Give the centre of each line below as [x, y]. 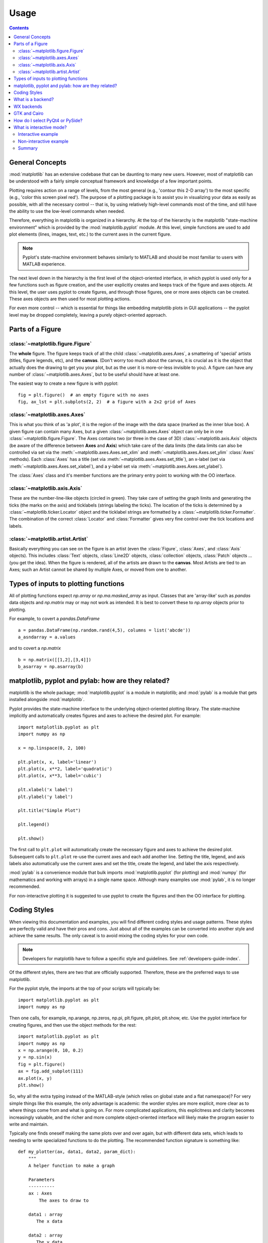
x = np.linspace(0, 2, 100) [52, 748]
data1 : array [45, 1214]
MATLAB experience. [44, 264]
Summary [28, 148]
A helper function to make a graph [71, 1165]
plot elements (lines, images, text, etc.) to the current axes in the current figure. [90, 234]
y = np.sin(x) [35, 1057]
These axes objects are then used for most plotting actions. [70, 299]
